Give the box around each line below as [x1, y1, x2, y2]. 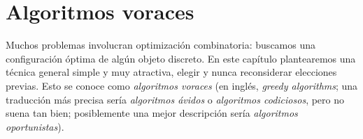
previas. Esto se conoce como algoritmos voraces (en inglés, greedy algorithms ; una [6, 78, 358, 92]
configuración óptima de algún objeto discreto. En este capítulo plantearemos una [6, 51, 356, 65]
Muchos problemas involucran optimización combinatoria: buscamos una [6, 38, 316, 52]
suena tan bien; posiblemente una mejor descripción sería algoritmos [6, 106, 298, 120]
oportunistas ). [6, 119, 64, 133]
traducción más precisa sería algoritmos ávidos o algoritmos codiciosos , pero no [6, 92, 345, 106]
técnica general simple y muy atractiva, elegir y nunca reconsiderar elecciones [6, 65, 337, 79]
